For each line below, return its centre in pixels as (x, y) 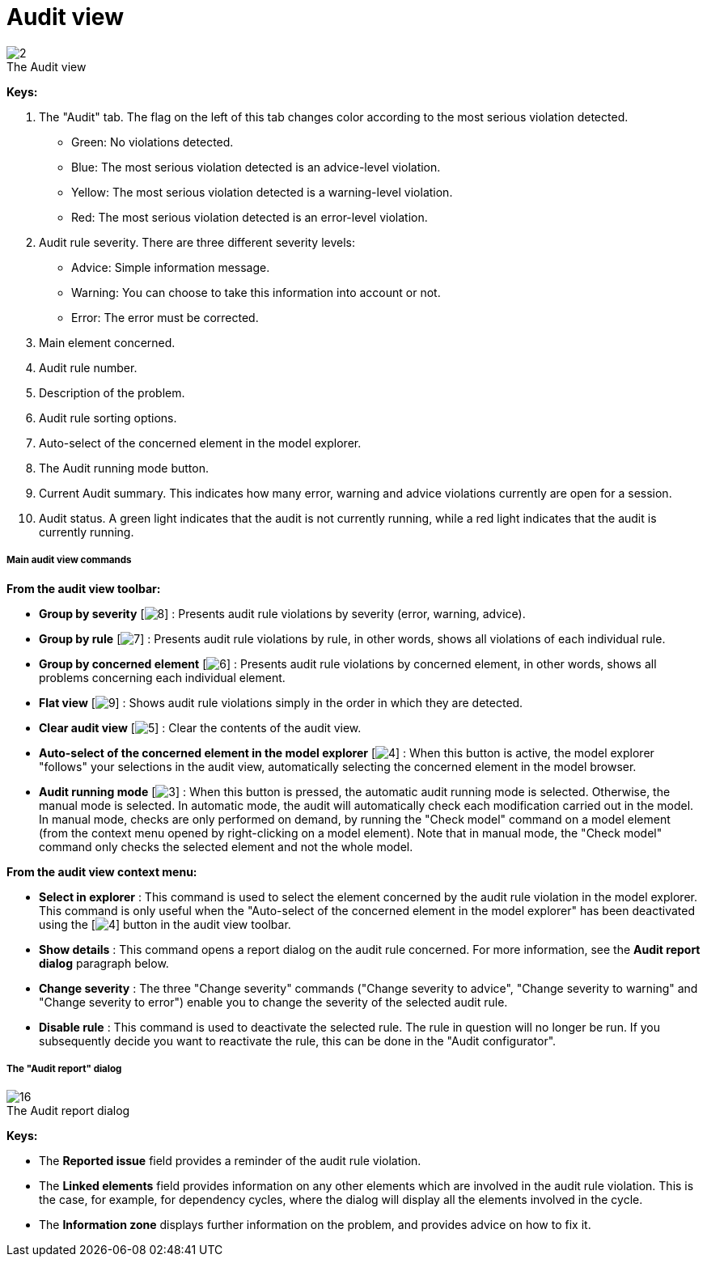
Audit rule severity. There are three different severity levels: (197, 242)
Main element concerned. (107, 342)
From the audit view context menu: (102, 871)
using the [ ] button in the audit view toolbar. (165, 924)
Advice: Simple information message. (171, 267)
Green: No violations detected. (152, 142)
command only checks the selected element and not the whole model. (226, 846)
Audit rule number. (88, 367)
